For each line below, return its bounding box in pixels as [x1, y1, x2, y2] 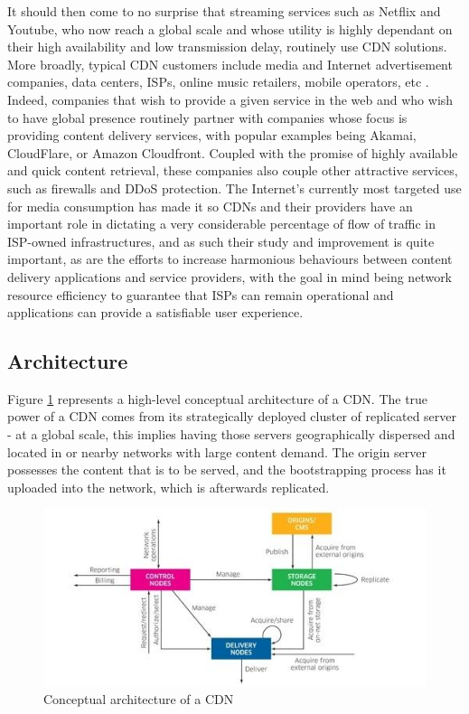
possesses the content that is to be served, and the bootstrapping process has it [7, 460, 446, 479]
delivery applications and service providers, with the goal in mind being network [7, 267, 453, 286]
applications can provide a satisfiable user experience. [7, 303, 304, 322]
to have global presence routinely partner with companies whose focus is [7, 108, 408, 127]
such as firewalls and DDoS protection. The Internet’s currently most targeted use [7, 178, 462, 197]
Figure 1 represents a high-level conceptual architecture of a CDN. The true [7, 389, 428, 408]
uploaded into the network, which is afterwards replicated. [7, 477, 330, 496]
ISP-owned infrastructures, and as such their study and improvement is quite [7, 231, 435, 250]
